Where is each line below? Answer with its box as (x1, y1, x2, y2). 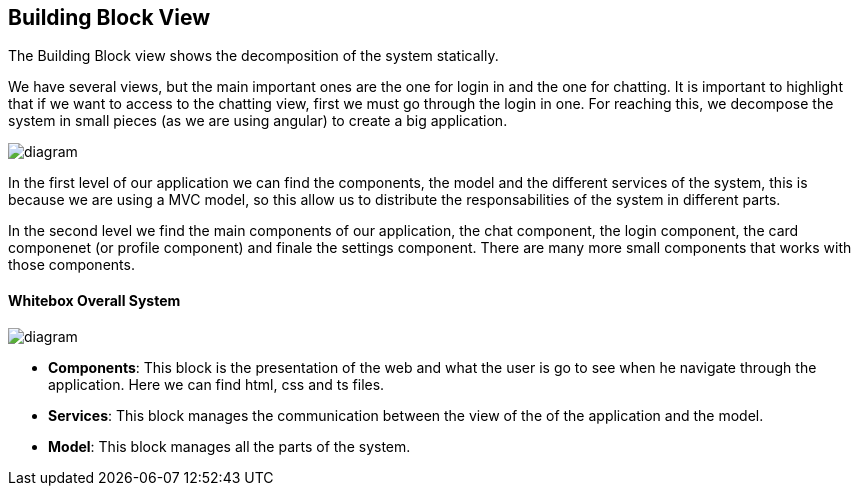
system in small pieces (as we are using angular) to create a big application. (8, 112, 508, 130)
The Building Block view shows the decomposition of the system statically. (8, 47, 499, 65)
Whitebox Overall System (8, 292, 181, 310)
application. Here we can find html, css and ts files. (48, 375, 385, 393)
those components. (8, 256, 135, 274)
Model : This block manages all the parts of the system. (48, 437, 411, 455)
